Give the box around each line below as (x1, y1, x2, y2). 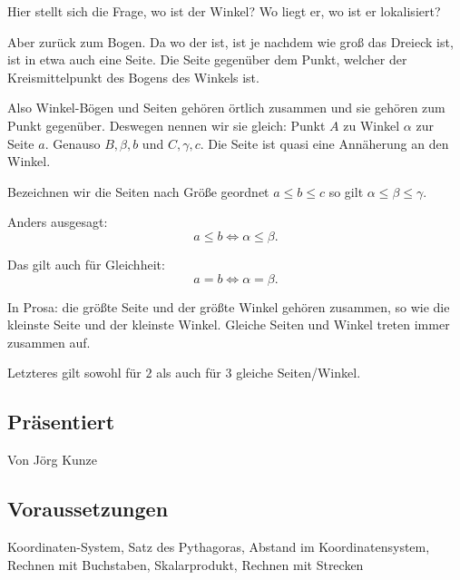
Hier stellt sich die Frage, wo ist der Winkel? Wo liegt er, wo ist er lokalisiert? (7, 2, 441, 20)
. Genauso (44, 133, 101, 152)
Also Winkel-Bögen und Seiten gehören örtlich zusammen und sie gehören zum (7, 98, 445, 117)
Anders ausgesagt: (7, 212, 108, 231)
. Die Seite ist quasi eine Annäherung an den (200, 133, 449, 152)
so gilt (328, 182, 364, 201)
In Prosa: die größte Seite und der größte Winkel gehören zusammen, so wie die (7, 297, 450, 316)
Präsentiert (7, 408, 115, 436)
